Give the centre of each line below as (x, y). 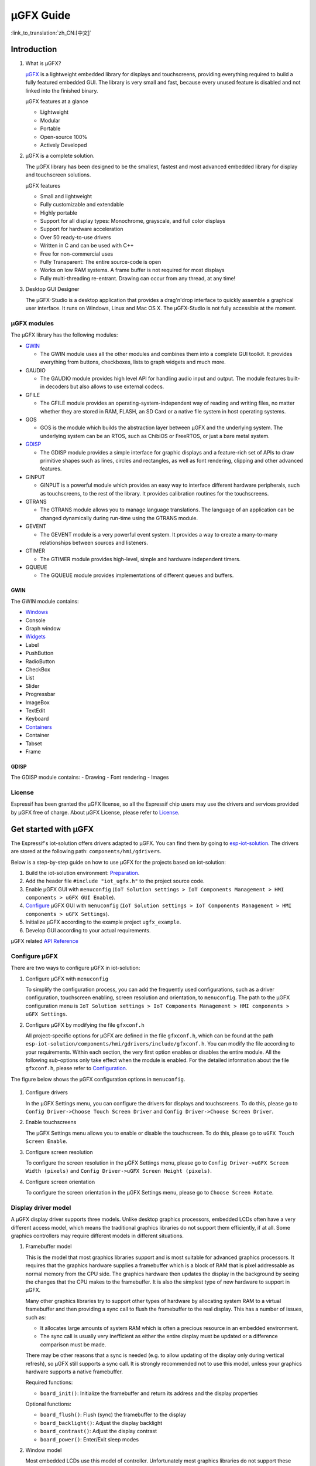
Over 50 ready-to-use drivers (75, 237)
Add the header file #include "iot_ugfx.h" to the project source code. (115, 881)
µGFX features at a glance (57, 101)
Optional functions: (48, 1404)
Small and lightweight (66, 196)
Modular (50, 120)
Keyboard (37, 719)
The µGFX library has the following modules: (64, 335)
